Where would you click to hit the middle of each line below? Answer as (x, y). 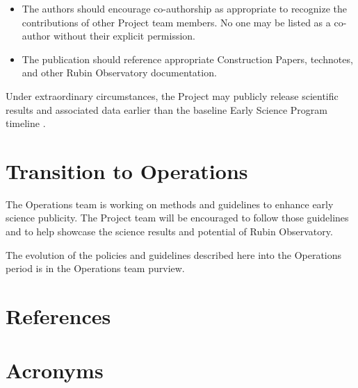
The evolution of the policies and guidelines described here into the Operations (174, 254)
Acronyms (55, 370)
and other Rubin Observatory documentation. (119, 73)
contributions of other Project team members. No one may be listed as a (176, 22)
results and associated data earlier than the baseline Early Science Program (167, 109)
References (58, 316)
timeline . (26, 123)
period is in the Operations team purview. (95, 268)
